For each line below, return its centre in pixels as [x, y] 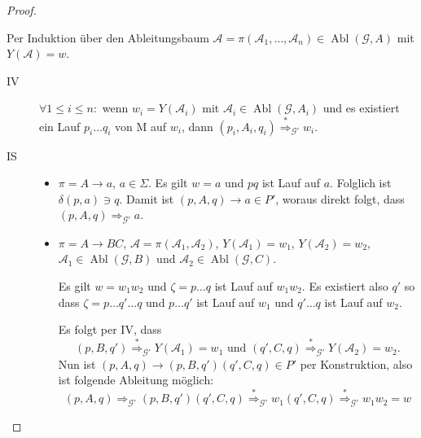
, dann [197, 126]
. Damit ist [147, 198]
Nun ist [77, 364]
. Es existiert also [345, 285]
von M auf [141, 126]
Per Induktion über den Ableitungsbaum [108, 37]
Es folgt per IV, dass [110, 329]
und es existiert [361, 108]
